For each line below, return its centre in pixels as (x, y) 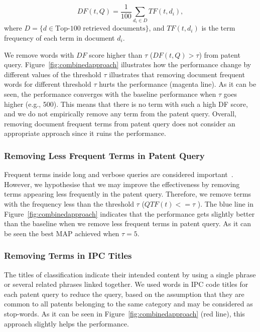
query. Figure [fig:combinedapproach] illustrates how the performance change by (128, 64)
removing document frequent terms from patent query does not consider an (120, 123)
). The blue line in (225, 203)
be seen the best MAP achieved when (62, 233)
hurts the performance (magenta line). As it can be (178, 84)
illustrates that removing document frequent (177, 74)
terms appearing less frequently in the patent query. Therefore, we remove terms (128, 194)
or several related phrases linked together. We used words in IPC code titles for (126, 284)
